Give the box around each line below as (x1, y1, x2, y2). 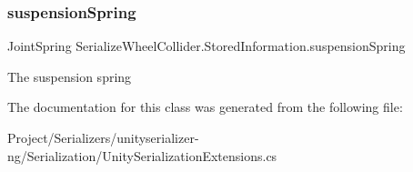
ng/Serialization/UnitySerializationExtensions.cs (7, 146, 277, 165)
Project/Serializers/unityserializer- (7, 128, 199, 147)
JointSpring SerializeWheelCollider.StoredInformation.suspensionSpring (7, 36, 406, 56)
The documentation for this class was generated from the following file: (7, 97, 403, 116)
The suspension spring (7, 66, 132, 86)
